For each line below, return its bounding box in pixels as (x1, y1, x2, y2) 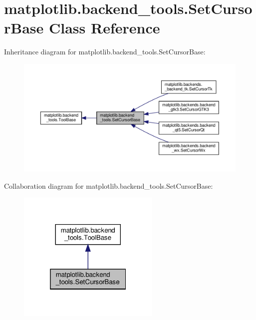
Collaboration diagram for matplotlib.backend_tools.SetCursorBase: (4, 180, 213, 191)
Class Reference (49, 17, 160, 38)
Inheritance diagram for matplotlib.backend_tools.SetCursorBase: (4, 46, 206, 57)
